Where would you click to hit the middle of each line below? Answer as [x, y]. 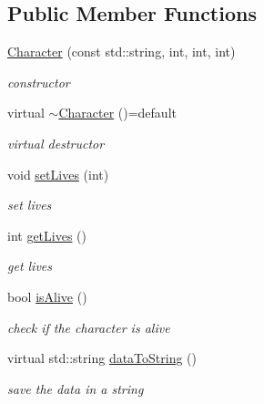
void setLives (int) [58, 174]
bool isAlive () [47, 296]
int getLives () [47, 235]
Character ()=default [117, 113]
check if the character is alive [89, 327]
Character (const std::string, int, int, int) [122, 52]
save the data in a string [76, 388]
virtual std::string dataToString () [102, 358]
